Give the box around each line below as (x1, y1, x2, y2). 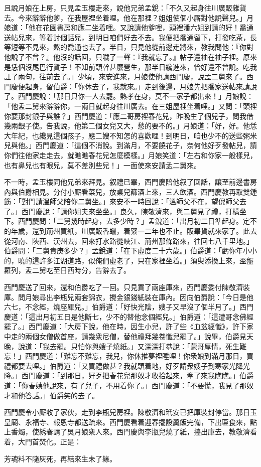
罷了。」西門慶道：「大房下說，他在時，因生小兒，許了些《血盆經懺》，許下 (4, 321, 246, 332)
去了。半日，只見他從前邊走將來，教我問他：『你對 (88, 42, 253, 52)
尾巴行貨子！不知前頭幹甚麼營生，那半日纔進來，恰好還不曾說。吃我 (32, 61, 257, 72)
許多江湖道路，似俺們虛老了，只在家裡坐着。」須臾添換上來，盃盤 (39, 255, 253, 265)
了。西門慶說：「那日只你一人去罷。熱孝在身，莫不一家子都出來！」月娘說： (4, 91, 253, 101)
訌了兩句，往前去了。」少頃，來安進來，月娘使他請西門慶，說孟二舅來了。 (4, 71, 246, 82)
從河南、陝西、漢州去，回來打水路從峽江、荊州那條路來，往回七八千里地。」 (4, 235, 253, 246)
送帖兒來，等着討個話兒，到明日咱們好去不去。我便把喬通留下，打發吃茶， (4, 32, 250, 42)
